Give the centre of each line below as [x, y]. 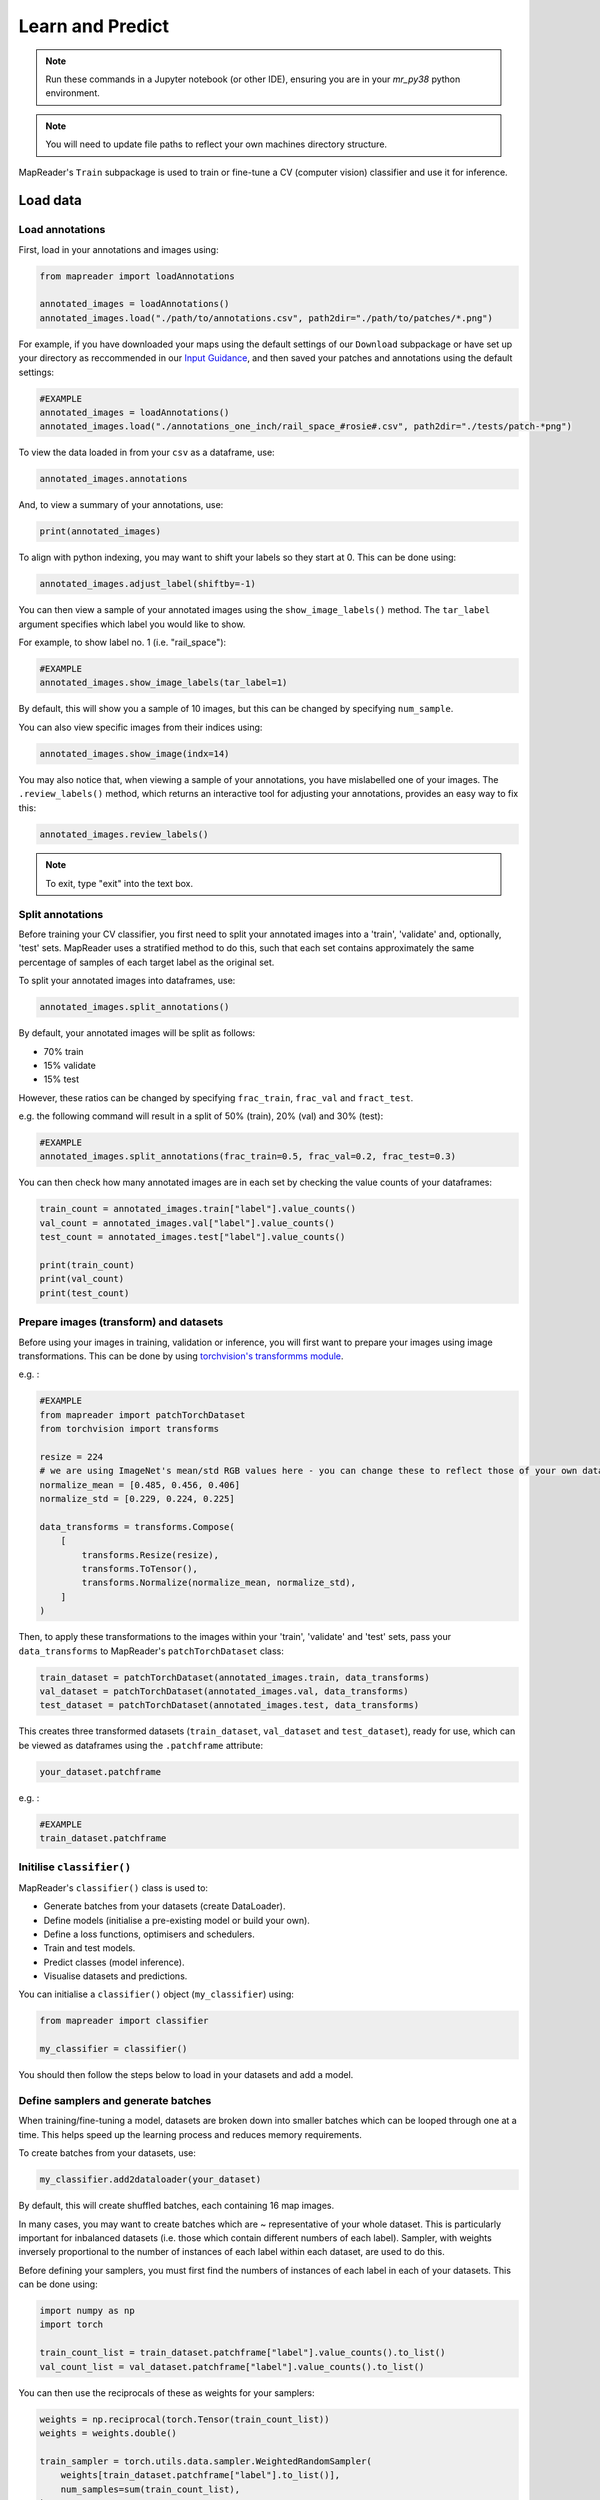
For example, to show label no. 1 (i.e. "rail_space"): [122, 642]
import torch [71, 2324]
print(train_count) [87, 1265]
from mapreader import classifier [124, 2021]
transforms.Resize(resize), [150, 1554]
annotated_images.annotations [113, 479]
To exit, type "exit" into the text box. [119, 883]
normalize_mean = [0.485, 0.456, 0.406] [139, 1484]
